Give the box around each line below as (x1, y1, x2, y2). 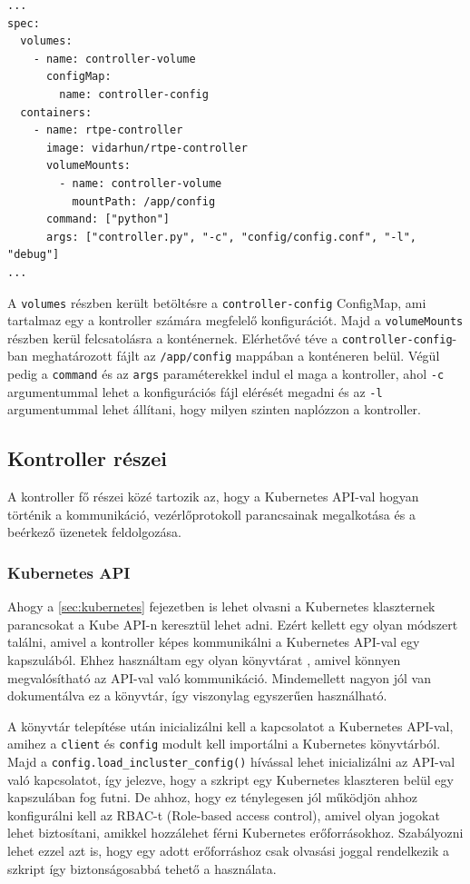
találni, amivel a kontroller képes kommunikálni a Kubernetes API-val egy (7, 632, 420, 651)
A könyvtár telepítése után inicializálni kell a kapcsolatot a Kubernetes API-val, (7, 716, 454, 735)
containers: (20, 105, 93, 119)
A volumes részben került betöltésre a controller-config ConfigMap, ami (7, 293, 426, 312)
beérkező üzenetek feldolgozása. (7, 522, 181, 541)
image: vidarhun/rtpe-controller (45, 141, 248, 154)
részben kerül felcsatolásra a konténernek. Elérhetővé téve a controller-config (7, 328, 453, 347)
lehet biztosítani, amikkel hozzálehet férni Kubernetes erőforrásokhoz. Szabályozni (7, 823, 464, 842)
